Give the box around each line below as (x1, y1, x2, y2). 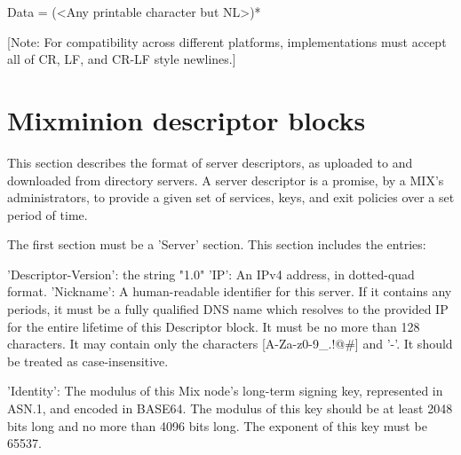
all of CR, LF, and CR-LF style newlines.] (7, 50, 236, 68)
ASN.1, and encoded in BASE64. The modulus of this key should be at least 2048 (7, 399, 453, 418)
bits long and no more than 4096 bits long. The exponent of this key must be (7, 416, 427, 435)
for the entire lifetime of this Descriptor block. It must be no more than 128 (7, 317, 420, 335)
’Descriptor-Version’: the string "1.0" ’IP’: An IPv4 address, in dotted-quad (7, 264, 415, 283)
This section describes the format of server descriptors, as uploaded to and (7, 153, 413, 171)
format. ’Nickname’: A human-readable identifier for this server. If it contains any (7, 282, 452, 301)
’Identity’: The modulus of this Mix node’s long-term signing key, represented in (7, 381, 443, 400)
